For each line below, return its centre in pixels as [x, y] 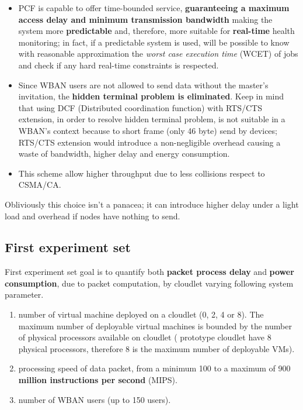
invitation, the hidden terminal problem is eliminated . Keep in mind [151, 96]
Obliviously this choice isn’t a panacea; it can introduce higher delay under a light [152, 204]
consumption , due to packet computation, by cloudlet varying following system [149, 283]
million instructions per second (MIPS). [98, 380]
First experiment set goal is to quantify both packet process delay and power [149, 272]
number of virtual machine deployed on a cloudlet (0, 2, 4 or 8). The [141, 314]
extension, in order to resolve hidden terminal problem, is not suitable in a [152, 119]
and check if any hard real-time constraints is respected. [119, 65]
